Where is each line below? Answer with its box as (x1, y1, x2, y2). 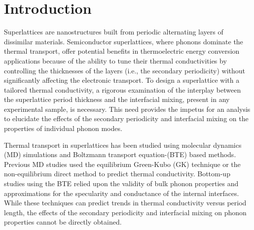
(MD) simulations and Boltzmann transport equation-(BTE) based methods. (4, 149, 236, 160)
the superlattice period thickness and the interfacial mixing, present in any (4, 94, 230, 104)
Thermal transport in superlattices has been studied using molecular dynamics (4, 139, 242, 150)
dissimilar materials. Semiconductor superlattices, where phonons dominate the (4, 36, 243, 46)
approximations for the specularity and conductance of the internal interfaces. (4, 188, 239, 198)
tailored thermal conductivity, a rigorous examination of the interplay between (4, 84, 241, 95)
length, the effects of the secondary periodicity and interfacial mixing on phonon (4, 207, 247, 217)
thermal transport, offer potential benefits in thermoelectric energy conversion (4, 46, 240, 56)
